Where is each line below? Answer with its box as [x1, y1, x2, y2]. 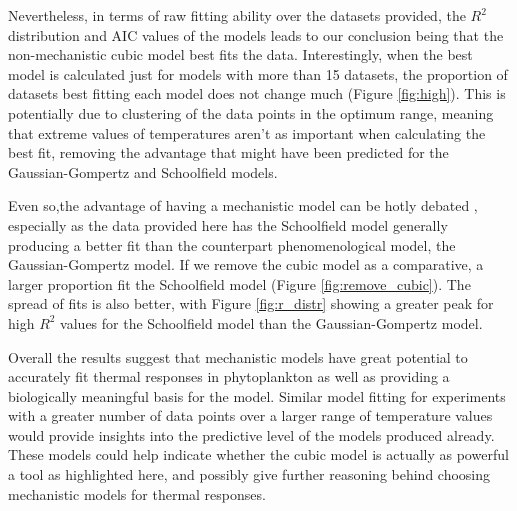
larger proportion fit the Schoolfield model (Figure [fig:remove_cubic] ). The [8, 273, 471, 294]
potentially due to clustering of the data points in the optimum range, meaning [8, 102, 494, 123]
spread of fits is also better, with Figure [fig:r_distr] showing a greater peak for [8, 293, 494, 314]
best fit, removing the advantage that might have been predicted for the [8, 142, 449, 163]
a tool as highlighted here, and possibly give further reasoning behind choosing [8, 464, 491, 485]
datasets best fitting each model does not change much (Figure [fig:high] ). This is [8, 83, 506, 104]
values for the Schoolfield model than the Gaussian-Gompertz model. [60, 312, 483, 333]
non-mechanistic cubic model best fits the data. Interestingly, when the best [8, 44, 473, 65]
